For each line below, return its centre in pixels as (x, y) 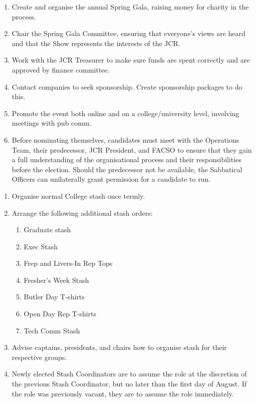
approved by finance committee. (61, 69)
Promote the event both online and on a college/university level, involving (125, 113)
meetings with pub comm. (52, 123)
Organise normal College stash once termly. (78, 195)
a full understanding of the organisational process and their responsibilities (126, 159)
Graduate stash (47, 230)
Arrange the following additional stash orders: (82, 213)
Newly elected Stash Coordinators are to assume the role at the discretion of (129, 374)
